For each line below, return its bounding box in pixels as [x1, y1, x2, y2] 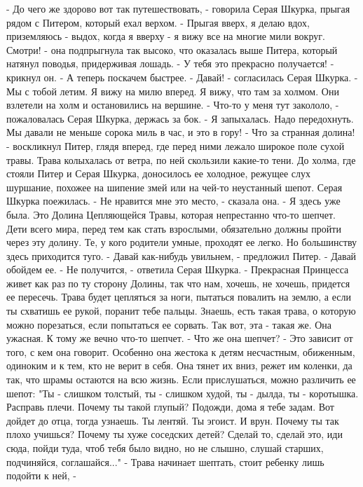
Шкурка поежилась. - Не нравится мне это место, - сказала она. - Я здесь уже [6, 193, 341, 208]
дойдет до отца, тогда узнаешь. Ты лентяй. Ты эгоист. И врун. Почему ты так [6, 413, 339, 427]
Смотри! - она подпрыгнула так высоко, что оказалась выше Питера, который [6, 42, 338, 57]
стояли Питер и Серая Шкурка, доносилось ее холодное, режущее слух [6, 166, 311, 181]
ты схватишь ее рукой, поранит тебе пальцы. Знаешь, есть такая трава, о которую [6, 303, 356, 318]
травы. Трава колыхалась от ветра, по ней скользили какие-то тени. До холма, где [6, 152, 356, 167]
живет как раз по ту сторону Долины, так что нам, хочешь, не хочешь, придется [6, 275, 350, 290]
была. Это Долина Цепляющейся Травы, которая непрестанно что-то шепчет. [6, 207, 336, 221]
